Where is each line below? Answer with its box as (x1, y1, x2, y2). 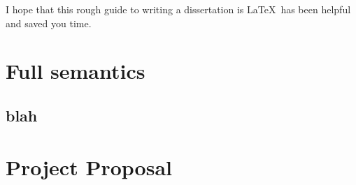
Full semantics (6, 57, 145, 85)
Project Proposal (6, 152, 172, 181)
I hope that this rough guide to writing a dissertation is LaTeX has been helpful (6, 2, 351, 16)
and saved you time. (6, 15, 92, 30)
